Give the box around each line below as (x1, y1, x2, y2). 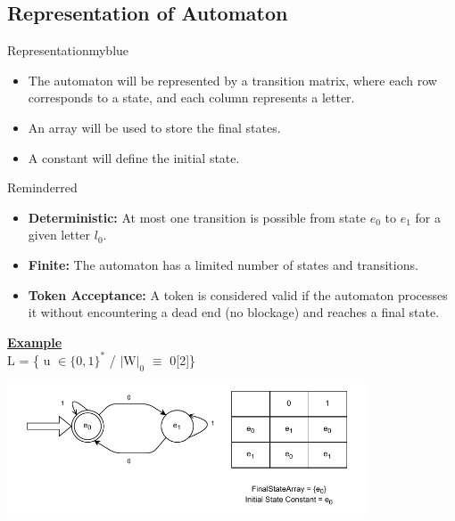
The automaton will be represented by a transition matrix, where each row (28, 70, 437, 89)
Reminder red (7, 178, 78, 197)
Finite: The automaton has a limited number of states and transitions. (28, 255, 418, 273)
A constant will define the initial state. (28, 148, 240, 167)
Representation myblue (7, 41, 129, 60)
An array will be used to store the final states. (28, 118, 281, 136)
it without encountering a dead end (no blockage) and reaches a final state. (28, 303, 440, 322)
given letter (28, 225, 91, 244)
